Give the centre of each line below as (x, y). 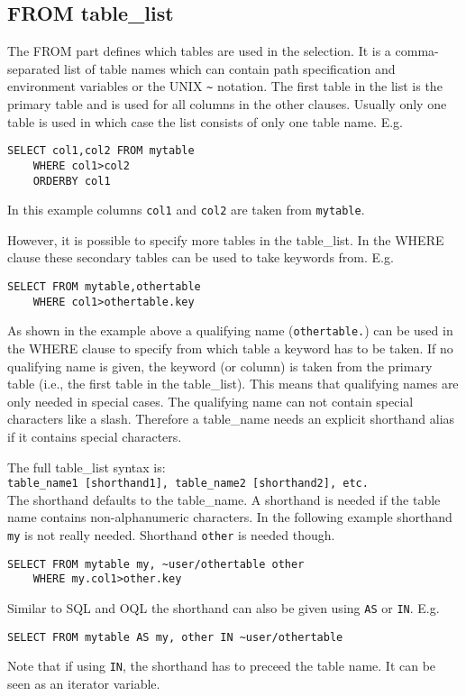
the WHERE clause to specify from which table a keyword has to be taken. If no (230, 348)
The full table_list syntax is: (87, 467)
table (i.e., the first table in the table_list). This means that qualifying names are (233, 384)
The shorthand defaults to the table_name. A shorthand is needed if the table (224, 499)
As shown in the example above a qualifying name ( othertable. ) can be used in (230, 330)
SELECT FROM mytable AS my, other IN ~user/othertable (175, 637)
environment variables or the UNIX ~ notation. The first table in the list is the (225, 86)
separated (34, 68)
